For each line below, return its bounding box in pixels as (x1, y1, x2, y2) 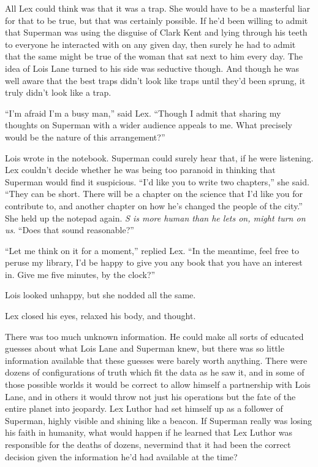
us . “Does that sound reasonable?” (5, 223, 134, 236)
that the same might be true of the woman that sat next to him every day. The (5, 50, 303, 63)
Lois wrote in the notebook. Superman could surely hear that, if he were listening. (5, 151, 314, 164)
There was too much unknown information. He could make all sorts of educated (5, 330, 304, 342)
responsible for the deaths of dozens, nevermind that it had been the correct (5, 438, 291, 450)
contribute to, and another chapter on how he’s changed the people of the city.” (5, 199, 303, 212)
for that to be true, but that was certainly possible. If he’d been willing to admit (5, 14, 308, 26)
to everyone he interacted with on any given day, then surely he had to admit (5, 37, 296, 50)
